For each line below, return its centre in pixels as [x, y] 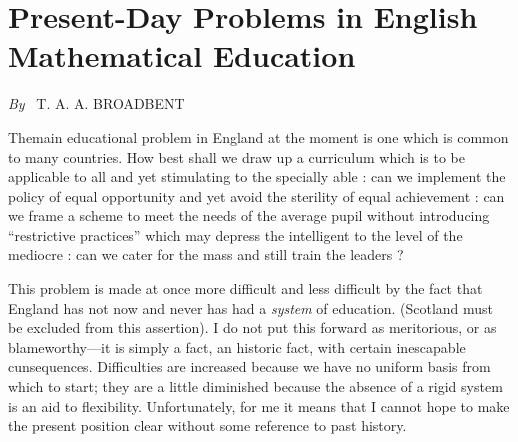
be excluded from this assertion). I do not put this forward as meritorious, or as [252, 327]
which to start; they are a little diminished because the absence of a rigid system [255, 386]
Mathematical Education [182, 55]
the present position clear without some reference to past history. [207, 425]
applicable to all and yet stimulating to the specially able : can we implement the [257, 176]
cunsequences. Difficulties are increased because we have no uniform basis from [249, 366]
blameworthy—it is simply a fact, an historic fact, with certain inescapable [237, 346]
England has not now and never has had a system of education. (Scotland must [251, 307]
